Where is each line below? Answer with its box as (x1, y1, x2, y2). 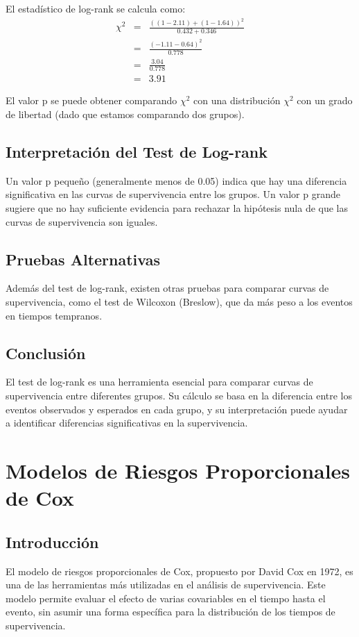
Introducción (6, 531, 99, 552)
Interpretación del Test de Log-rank (6, 141, 268, 163)
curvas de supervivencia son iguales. (6, 214, 158, 229)
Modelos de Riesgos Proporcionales (6, 456, 351, 484)
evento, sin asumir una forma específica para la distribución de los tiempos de (6, 604, 335, 619)
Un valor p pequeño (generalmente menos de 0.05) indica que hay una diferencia (6, 173, 347, 188)
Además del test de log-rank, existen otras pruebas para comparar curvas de (6, 281, 329, 295)
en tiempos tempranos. (6, 308, 103, 322)
